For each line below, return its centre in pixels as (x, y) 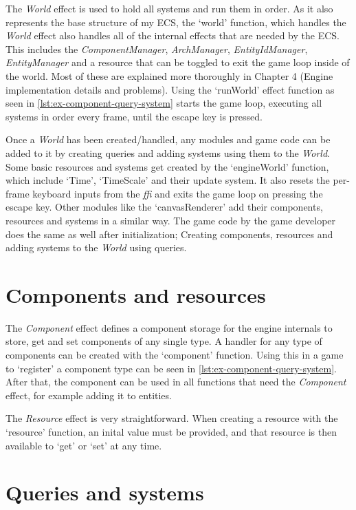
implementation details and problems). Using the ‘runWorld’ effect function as (170, 89)
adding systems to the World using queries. (96, 247)
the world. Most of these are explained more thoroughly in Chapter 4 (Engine (169, 75)
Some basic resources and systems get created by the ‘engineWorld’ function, (167, 166)
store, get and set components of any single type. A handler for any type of (164, 341)
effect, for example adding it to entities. (89, 395)
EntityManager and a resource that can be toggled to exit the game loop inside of (178, 62)
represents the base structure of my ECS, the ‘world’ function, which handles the (176, 22)
